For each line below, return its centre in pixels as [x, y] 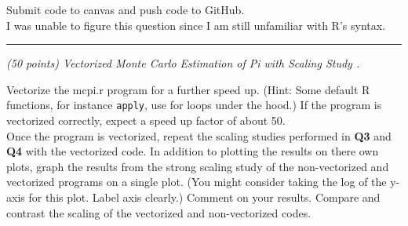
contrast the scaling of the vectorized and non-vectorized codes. [159, 212]
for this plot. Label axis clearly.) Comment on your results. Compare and [204, 197]
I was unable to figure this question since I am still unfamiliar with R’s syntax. [196, 25]
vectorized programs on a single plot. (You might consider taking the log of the [197, 182]
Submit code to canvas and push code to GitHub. [126, 9]
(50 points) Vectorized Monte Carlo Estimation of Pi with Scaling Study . [183, 63]
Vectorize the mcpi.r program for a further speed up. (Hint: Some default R [188, 89]
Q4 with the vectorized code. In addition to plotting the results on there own [193, 151]
